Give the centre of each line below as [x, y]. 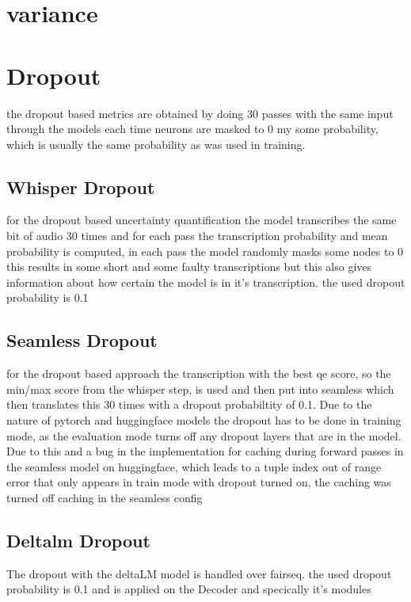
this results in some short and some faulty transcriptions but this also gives [189, 267]
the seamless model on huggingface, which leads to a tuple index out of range [194, 466]
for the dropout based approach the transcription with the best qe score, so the [199, 373]
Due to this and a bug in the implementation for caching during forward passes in [205, 451]
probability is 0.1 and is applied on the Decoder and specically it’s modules [189, 589]
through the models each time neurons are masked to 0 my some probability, [192, 129]
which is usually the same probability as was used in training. [156, 144]
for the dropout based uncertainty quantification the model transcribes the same [202, 220]
